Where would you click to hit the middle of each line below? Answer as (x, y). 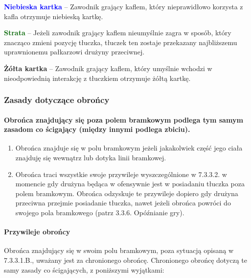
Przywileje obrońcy (37, 232)
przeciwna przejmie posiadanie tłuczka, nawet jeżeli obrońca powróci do (123, 203)
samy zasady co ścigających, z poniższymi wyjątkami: (84, 269)
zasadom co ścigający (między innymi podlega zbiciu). (97, 129)
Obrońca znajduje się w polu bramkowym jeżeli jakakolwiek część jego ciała (129, 148)
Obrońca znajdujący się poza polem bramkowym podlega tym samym (124, 119)
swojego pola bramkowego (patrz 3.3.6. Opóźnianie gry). (100, 212)
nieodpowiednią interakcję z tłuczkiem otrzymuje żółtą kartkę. (97, 78)
